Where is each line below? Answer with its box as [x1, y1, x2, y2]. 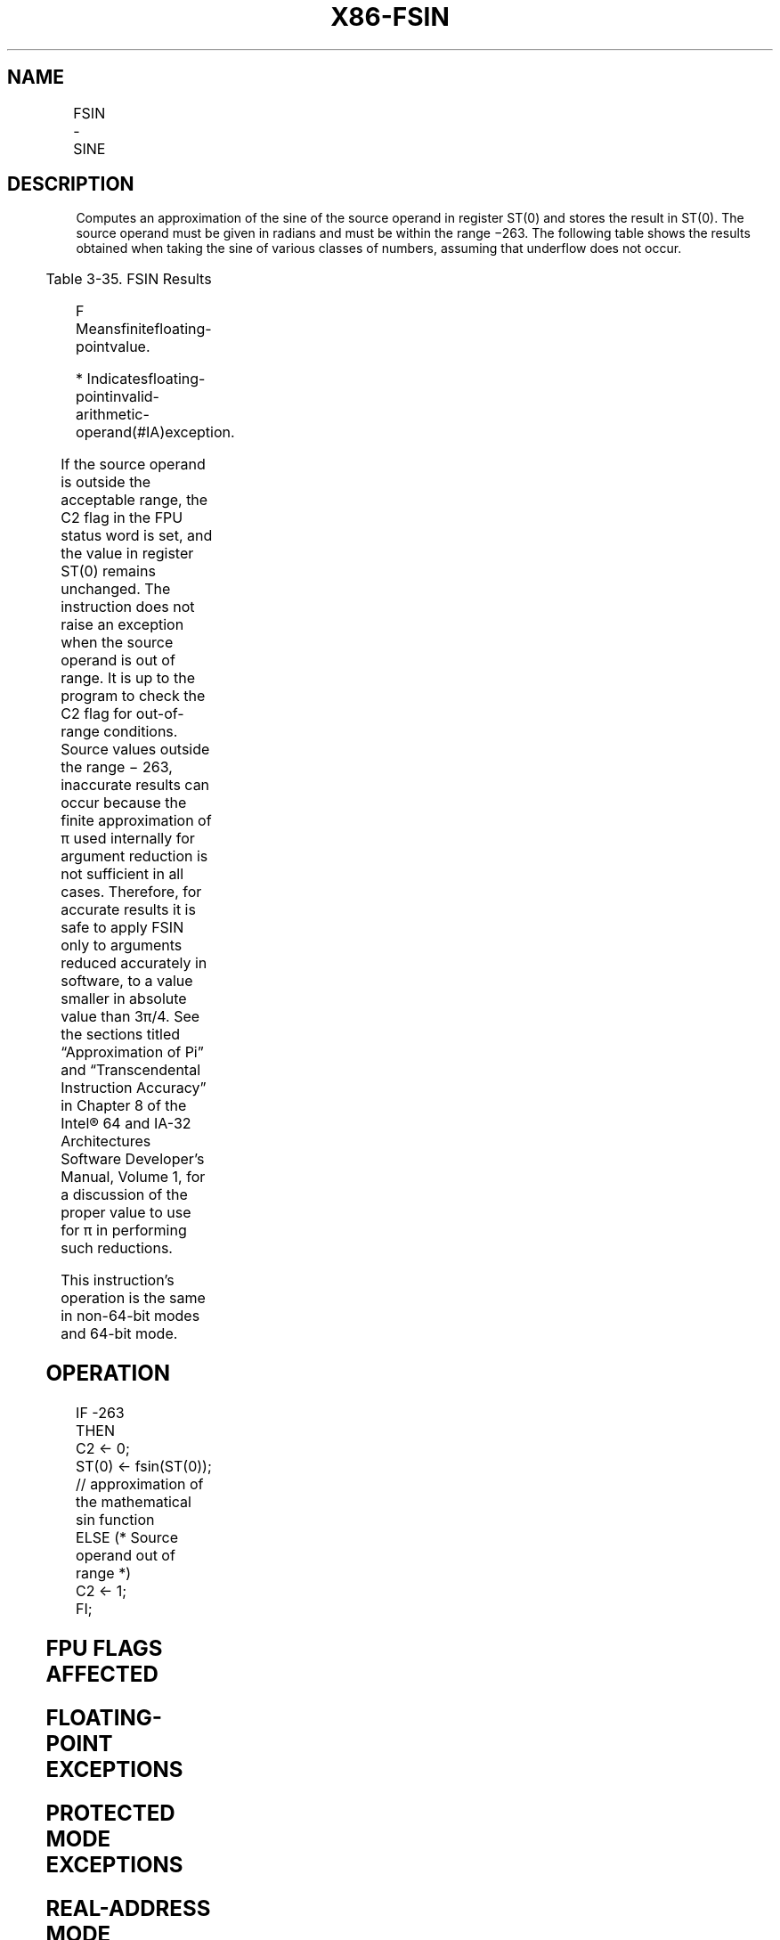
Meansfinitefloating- [76, 320, 212, 338]
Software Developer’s [61, 1150, 205, 1169]
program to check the [61, 687, 206, 705]
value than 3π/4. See [61, 1007, 200, 1026]
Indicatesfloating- [86, 370, 206, 388]
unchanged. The [61, 580, 171, 599]
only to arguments [61, 936, 183, 955]
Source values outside [61, 740, 210, 759]
